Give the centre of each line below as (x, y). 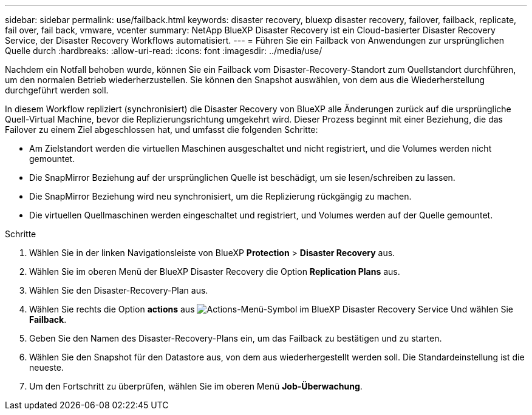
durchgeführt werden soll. (57, 90)
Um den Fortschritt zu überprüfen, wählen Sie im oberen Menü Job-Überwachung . (196, 386)
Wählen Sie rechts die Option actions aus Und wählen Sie (271, 309)
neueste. (46, 367)
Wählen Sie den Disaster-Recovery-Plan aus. (119, 290)
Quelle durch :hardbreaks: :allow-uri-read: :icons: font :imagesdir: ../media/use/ (164, 51)
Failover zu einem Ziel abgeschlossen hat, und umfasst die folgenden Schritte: (162, 130)
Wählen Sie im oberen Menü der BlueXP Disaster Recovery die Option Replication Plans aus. (215, 272)
